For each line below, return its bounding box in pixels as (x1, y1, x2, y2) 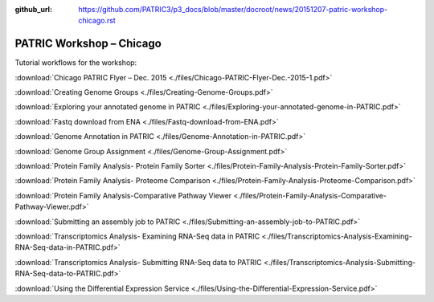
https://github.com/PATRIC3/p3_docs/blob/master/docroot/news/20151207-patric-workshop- (78, 5, 388, 14)
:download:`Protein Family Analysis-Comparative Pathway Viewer (14, 190, 232, 200)
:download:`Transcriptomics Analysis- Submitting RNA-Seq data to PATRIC (14, 257, 263, 267)
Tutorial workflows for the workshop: (14, 58, 137, 67)
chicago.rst (78, 16, 116, 26)
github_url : (14, 5, 52, 14)
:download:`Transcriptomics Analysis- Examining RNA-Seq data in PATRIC (14, 231, 260, 241)
